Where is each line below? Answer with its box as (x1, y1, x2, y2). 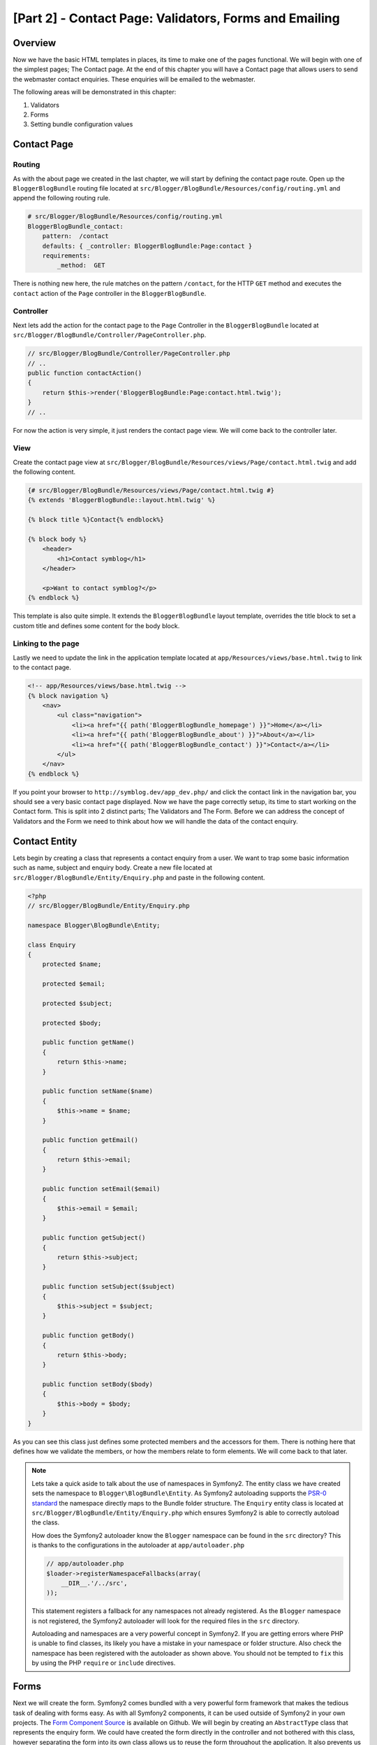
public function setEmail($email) (42, 1185, 161, 1193)
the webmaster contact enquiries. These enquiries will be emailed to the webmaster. (13, 75, 256, 83)
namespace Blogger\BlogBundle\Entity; (27, 921, 161, 929)
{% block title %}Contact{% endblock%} (27, 516, 164, 523)
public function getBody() (42, 1332, 135, 1339)
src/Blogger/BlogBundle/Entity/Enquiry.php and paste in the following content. (13, 873, 265, 882)
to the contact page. (13, 663, 71, 671)
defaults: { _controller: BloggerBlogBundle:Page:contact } (42, 242, 253, 250)
